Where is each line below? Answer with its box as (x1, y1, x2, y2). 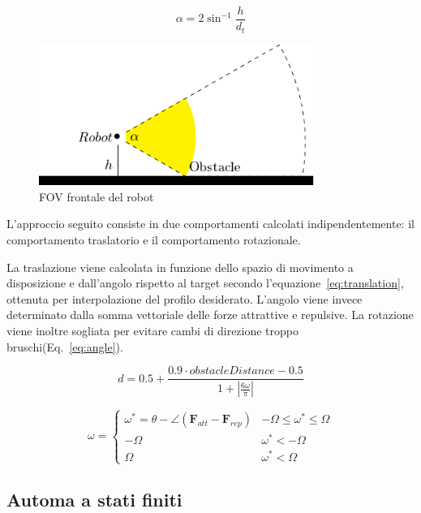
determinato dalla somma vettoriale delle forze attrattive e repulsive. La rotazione (6, 306, 414, 323)
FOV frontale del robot (39, 188, 154, 205)
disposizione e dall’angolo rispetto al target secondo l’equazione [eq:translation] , (6, 274, 404, 291)
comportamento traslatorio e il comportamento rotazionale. (6, 231, 301, 248)
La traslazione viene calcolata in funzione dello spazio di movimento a (6, 258, 354, 275)
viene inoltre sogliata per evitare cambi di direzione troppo (6, 321, 299, 338)
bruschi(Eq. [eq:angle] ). (6, 338, 123, 355)
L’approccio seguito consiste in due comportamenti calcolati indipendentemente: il (6, 215, 415, 232)
